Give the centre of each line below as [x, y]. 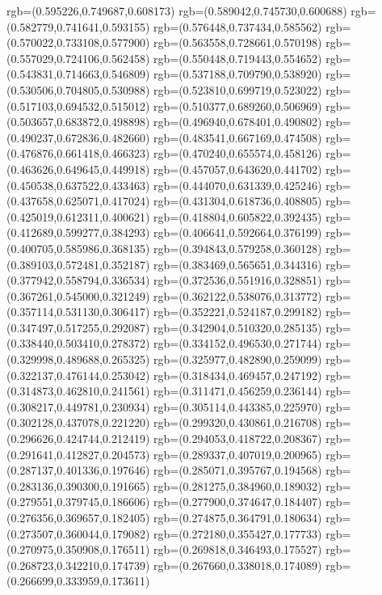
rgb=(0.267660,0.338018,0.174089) [238, 565]
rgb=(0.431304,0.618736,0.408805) [238, 201]
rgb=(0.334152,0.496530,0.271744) [238, 343]
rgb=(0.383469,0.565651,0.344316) [238, 264]
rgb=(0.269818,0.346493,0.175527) [238, 549]
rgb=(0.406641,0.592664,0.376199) [238, 232]
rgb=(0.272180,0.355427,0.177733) [238, 533]
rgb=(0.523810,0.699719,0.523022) [238, 89]
